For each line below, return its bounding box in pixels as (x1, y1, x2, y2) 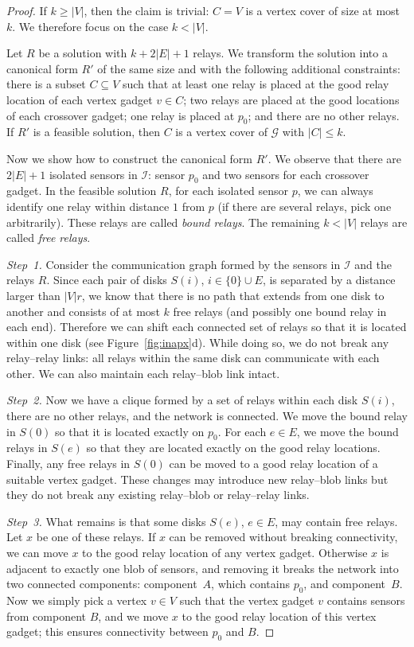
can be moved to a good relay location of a (169, 455, 378, 472)
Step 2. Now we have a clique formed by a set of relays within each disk (6, 392, 358, 408)
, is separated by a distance (262, 271, 396, 288)
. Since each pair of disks (46, 271, 167, 288)
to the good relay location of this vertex (182, 607, 377, 624)
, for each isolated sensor (168, 182, 289, 199)
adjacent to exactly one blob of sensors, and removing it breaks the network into (6, 559, 399, 576)
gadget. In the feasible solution (6, 182, 157, 199)
